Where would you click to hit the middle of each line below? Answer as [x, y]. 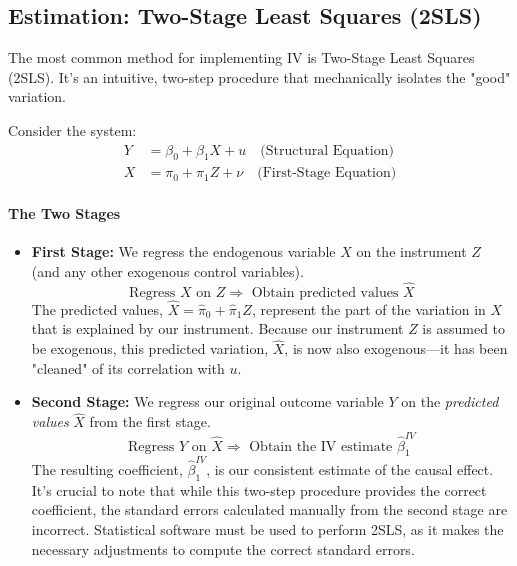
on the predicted [450, 401]
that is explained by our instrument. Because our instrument [217, 328]
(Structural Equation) [327, 150]
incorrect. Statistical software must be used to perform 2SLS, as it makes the [267, 529]
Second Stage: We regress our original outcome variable [207, 401]
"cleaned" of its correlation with [128, 367]
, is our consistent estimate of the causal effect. [350, 469]
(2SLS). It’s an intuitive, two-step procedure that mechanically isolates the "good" [259, 76]
